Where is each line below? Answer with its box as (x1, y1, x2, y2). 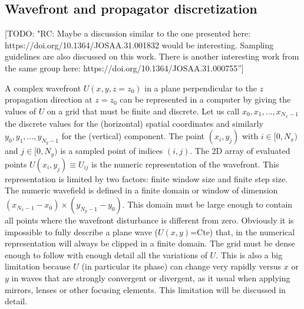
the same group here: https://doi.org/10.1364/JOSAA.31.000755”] (5, 61, 244, 74)
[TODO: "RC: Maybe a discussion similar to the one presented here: (5, 27, 251, 40)
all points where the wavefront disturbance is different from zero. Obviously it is (5, 214, 294, 226)
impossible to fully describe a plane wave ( (5, 225, 158, 238)
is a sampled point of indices (60, 144, 163, 157)
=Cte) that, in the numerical (190, 225, 295, 238)
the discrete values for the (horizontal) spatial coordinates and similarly (5, 117, 263, 129)
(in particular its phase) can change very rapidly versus (81, 260, 282, 272)
